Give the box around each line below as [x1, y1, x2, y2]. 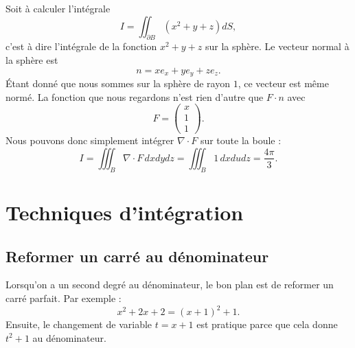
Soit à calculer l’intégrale [5, 1, 111, 15]
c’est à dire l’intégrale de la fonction [5, 39, 157, 54]
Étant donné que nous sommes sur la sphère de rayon [5, 76, 230, 91]
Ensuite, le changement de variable [5, 317, 152, 332]
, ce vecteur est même [238, 76, 329, 91]
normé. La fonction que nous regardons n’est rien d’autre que [5, 89, 264, 104]
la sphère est [5, 52, 58, 67]
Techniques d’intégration [5, 198, 244, 226]
